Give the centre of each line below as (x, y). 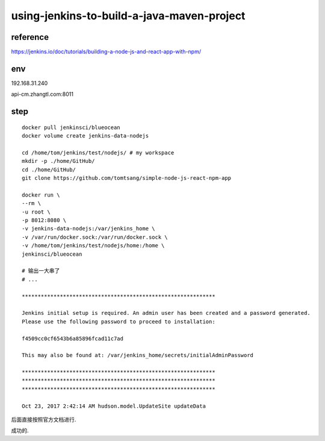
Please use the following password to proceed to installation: (119, 322)
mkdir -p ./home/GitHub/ (58, 161)
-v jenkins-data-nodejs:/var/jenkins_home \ (89, 229)
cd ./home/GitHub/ (49, 170)
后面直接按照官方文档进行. (44, 420)
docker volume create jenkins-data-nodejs (85, 136)
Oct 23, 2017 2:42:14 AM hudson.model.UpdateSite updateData (114, 406)
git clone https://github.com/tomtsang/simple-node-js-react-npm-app (127, 178)
